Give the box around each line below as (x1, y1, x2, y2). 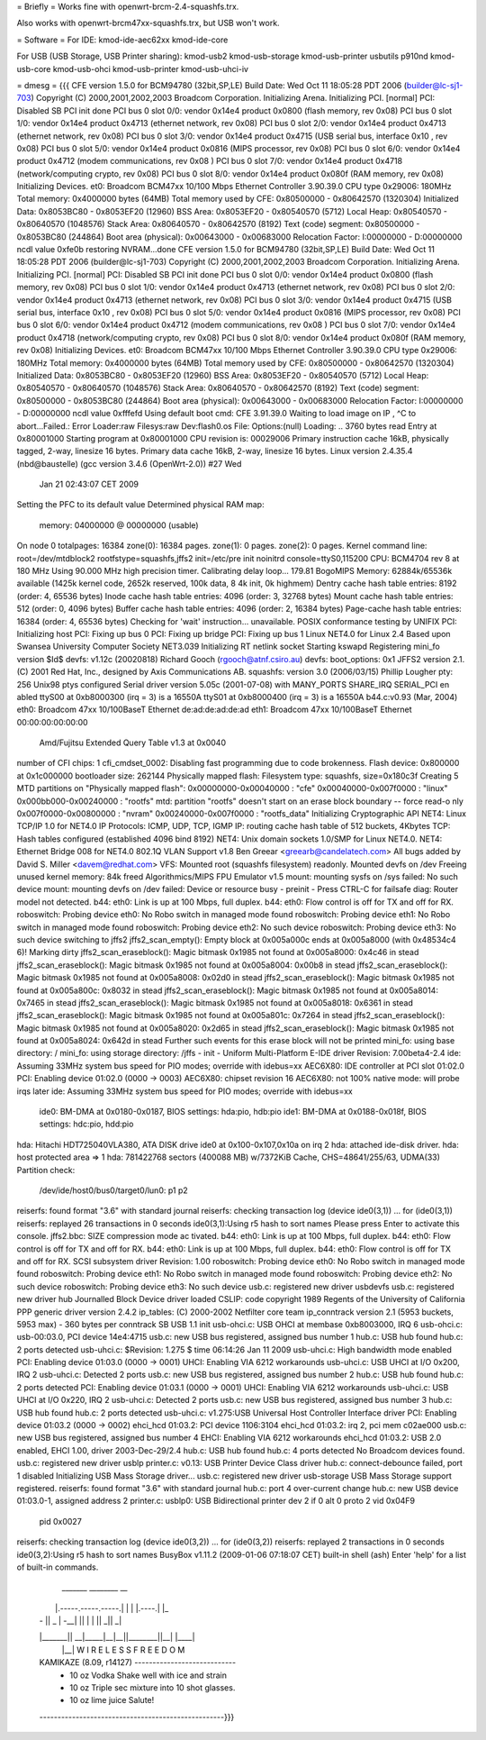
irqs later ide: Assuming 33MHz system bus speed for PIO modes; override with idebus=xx (16, 1086, 353, 1097)
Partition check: (16, 1164, 76, 1175)
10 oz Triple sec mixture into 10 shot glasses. (69, 1682, 236, 1693)
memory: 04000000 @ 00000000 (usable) (39, 519, 199, 531)
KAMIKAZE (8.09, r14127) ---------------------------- (39, 1657, 237, 1668)
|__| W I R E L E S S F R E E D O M (61, 1644, 185, 1655)
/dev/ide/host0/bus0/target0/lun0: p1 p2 (39, 1185, 188, 1196)
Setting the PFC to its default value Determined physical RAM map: (16, 499, 265, 510)
